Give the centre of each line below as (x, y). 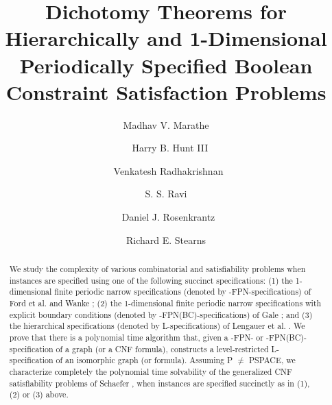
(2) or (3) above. (39, 394)
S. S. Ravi (166, 194)
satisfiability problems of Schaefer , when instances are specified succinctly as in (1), (159, 383)
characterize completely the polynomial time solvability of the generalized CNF (151, 371)
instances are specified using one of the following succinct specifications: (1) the (151, 280)
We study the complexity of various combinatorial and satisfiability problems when (157, 269)
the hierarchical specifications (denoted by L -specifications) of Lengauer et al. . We (157, 326)
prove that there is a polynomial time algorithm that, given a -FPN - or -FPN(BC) (156, 337)
